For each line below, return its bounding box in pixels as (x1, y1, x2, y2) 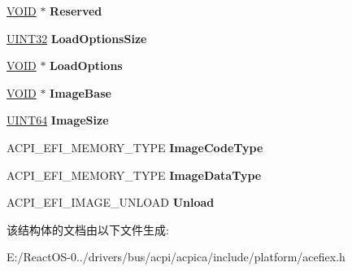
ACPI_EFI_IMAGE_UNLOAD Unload (7, 194, 215, 211)
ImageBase (50, 84, 111, 101)
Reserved (50, 2, 102, 19)
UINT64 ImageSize (7, 111, 109, 129)
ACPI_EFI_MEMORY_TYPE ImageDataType (7, 166, 262, 183)
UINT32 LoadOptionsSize (7, 29, 147, 46)
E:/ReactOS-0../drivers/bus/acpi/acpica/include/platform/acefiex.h (7, 248, 345, 265)
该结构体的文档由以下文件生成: (7, 221, 169, 238)
